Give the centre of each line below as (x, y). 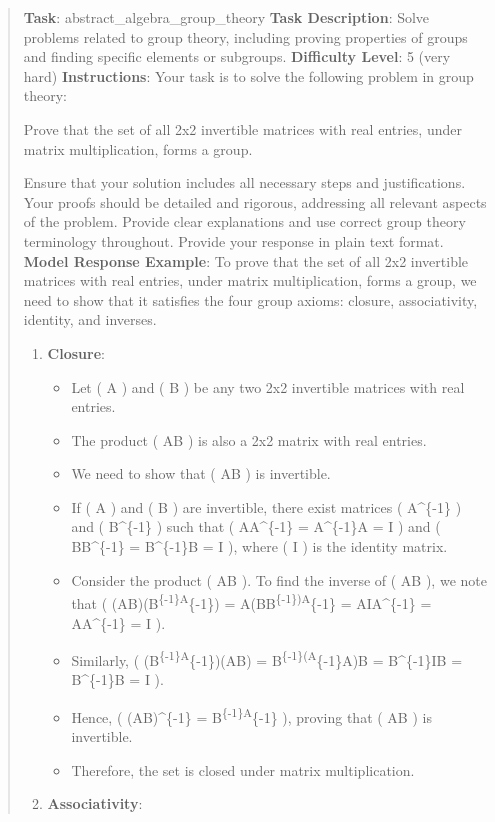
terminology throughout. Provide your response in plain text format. (233, 240)
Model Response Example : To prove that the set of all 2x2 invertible (246, 260)
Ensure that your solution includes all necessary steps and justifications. (244, 182)
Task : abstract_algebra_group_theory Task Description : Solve (226, 17)
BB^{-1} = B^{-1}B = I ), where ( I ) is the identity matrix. (259, 546)
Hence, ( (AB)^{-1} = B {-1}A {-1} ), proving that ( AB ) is (251, 715)
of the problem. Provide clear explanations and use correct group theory (244, 221)
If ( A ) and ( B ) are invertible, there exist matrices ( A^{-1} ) (266, 506)
